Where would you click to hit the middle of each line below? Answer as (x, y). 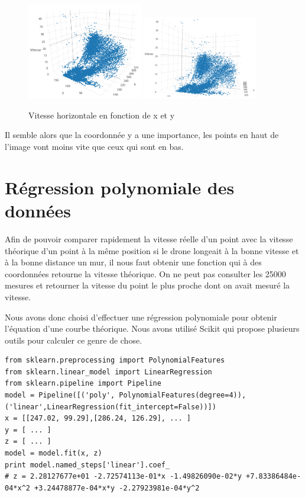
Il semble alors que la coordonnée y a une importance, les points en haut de (142, 135)
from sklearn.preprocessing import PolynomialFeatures (115, 360)
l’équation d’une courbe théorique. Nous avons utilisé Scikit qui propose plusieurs (152, 328)
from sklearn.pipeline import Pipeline (83, 384)
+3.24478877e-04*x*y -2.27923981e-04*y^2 (117, 488)
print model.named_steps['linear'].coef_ (87, 465)
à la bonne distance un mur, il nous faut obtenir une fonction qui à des (133, 262)
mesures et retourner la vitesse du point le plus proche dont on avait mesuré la (147, 285)
